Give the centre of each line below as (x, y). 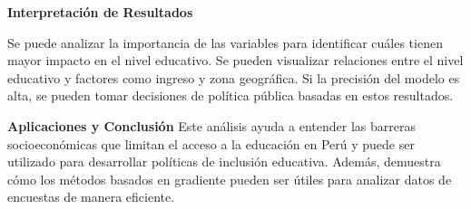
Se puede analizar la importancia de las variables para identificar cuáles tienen (225, 42)
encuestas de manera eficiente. (91, 197)
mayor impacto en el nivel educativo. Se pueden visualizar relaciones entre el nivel (235, 60)
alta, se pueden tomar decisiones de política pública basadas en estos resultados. (231, 95)
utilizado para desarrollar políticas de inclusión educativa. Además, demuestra (224, 161)
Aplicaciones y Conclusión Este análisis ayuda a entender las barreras (211, 125)
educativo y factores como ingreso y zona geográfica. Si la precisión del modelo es (234, 77)
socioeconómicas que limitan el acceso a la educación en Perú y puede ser (211, 143)
